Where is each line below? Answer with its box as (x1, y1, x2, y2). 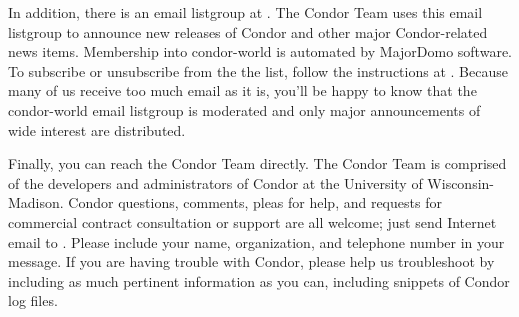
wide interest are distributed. (8, 119, 186, 140)
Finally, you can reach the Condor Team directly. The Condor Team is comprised (8, 153, 507, 174)
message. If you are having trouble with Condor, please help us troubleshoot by (8, 251, 495, 272)
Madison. (8, 192, 64, 213)
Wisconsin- (427, 172, 495, 193)
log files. (8, 290, 58, 311)
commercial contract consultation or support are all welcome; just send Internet (8, 211, 497, 232)
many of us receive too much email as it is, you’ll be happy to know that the (8, 80, 477, 101)
